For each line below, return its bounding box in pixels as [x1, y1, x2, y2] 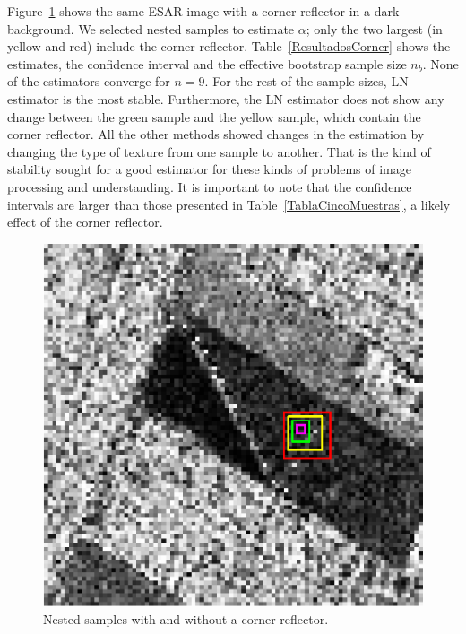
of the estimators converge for [7, 72, 170, 91]
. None [422, 54, 459, 73]
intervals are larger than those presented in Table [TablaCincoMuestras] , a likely [7, 195, 451, 213]
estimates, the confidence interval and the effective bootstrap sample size [7, 54, 407, 73]
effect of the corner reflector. [7, 213, 163, 231]
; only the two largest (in [306, 19, 443, 38]
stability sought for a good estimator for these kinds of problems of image [7, 160, 411, 178]
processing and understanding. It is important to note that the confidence [7, 177, 412, 195]
